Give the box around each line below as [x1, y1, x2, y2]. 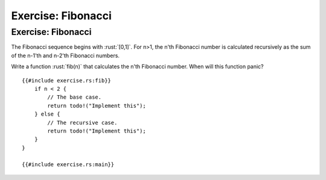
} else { [34, 111, 60, 117]
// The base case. [47, 94, 102, 101]
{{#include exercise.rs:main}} [22, 161, 115, 168]
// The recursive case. [47, 119, 118, 126]
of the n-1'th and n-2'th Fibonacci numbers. [11, 52, 120, 59]
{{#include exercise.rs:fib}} [22, 77, 112, 84]
